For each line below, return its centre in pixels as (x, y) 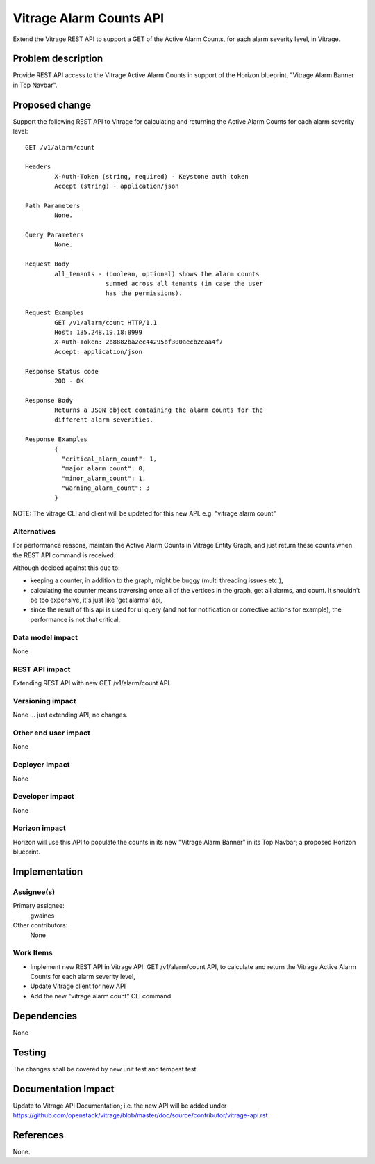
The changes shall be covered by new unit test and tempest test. (105, 1069)
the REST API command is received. (64, 555)
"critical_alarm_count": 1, (109, 459)
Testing (30, 1052)
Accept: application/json (98, 352)
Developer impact (43, 797)
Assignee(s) (34, 892)
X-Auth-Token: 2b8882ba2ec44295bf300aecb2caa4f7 (139, 342)
